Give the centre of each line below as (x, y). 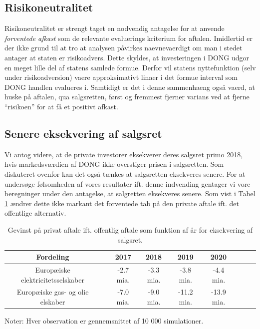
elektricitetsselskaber (53, 279)
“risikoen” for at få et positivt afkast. (61, 106)
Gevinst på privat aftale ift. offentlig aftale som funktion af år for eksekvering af (130, 229)
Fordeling (53, 257)
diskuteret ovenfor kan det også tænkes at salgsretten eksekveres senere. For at (125, 173)
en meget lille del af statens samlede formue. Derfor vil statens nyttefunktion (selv (130, 67)
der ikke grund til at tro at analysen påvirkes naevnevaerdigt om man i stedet (124, 48)
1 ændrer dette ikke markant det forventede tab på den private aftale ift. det (122, 203)
